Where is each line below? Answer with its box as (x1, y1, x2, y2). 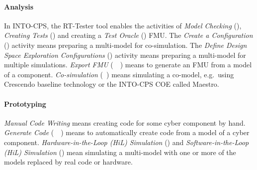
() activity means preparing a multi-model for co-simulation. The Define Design (4, 39, 247, 50)
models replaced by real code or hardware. (4, 157, 133, 167)
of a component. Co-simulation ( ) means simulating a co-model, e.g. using (4, 69, 234, 79)
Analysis (4, 1, 34, 11)
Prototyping (4, 98, 46, 109)
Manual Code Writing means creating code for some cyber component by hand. (4, 117, 246, 128)
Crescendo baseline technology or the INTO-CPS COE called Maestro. (4, 79, 219, 89)
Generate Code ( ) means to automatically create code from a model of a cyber (4, 127, 250, 138)
